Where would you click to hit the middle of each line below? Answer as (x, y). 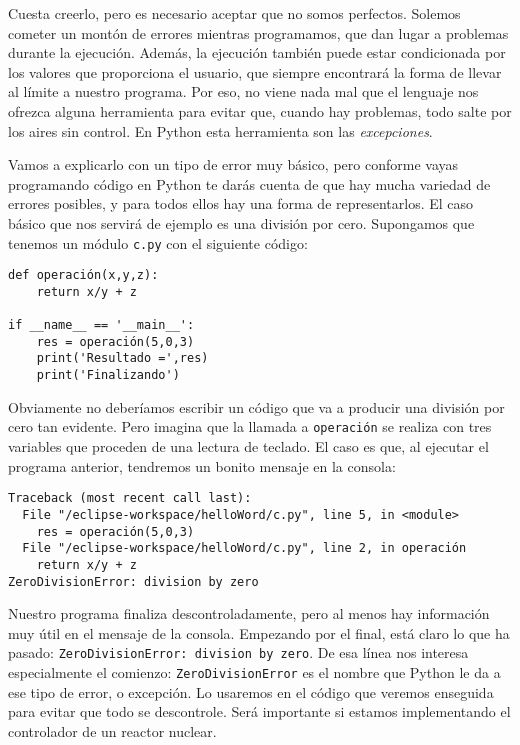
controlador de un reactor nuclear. (112, 730)
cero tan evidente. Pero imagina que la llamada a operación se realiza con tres (250, 426)
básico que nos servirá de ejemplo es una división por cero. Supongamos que (241, 222)
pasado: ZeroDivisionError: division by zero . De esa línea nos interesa (238, 652)
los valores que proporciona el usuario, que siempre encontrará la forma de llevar (255, 71)
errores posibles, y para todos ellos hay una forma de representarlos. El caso (241, 203)
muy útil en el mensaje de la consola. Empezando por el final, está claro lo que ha (259, 632)
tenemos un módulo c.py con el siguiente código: (158, 242)
